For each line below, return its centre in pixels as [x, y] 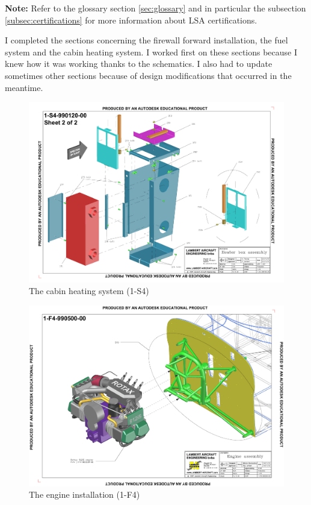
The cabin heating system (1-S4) [89, 291]
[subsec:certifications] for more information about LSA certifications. [131, 20]
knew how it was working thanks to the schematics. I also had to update [139, 64]
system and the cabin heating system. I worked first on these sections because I [151, 52]
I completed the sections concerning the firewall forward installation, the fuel [146, 40]
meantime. [24, 87]
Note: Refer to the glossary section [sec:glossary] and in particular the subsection [155, 8]
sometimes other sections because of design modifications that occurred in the [148, 75]
